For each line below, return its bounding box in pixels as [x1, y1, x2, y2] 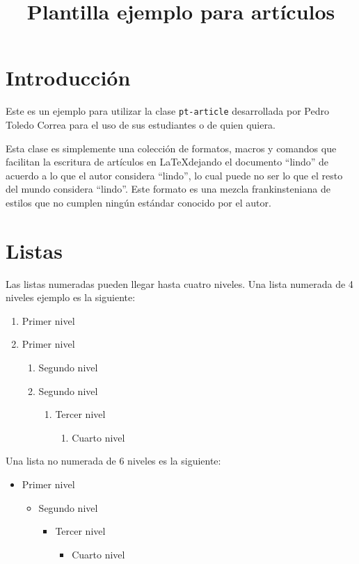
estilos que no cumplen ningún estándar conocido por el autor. [6, 195, 271, 209]
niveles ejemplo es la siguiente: [6, 290, 136, 305]
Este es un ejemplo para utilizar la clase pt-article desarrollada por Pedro [6, 104, 329, 118]
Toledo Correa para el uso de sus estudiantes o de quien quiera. [6, 117, 276, 131]
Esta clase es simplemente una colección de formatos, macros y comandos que [6, 140, 337, 155]
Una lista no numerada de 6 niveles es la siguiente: [6, 453, 221, 468]
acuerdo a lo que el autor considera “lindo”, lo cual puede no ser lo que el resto [6, 168, 343, 182]
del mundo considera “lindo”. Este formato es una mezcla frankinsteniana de [6, 182, 330, 196]
